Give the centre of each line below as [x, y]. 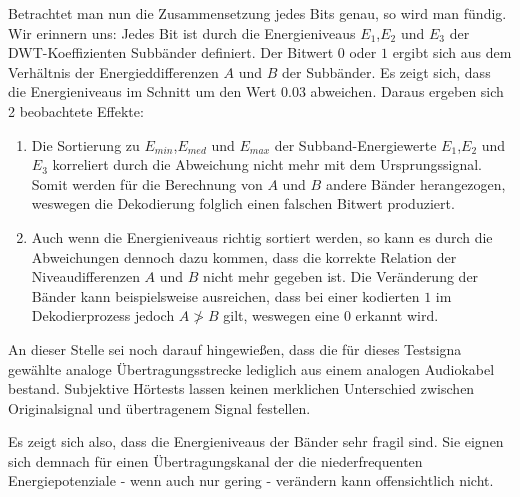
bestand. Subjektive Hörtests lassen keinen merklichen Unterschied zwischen [241, 388]
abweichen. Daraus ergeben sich [407, 91]
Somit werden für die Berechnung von [147, 183]
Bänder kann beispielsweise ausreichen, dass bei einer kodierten [225, 295]
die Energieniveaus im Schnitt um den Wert [142, 91]
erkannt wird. [397, 315]
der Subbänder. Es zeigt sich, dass [386, 71]
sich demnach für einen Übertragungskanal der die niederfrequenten [215, 460]
